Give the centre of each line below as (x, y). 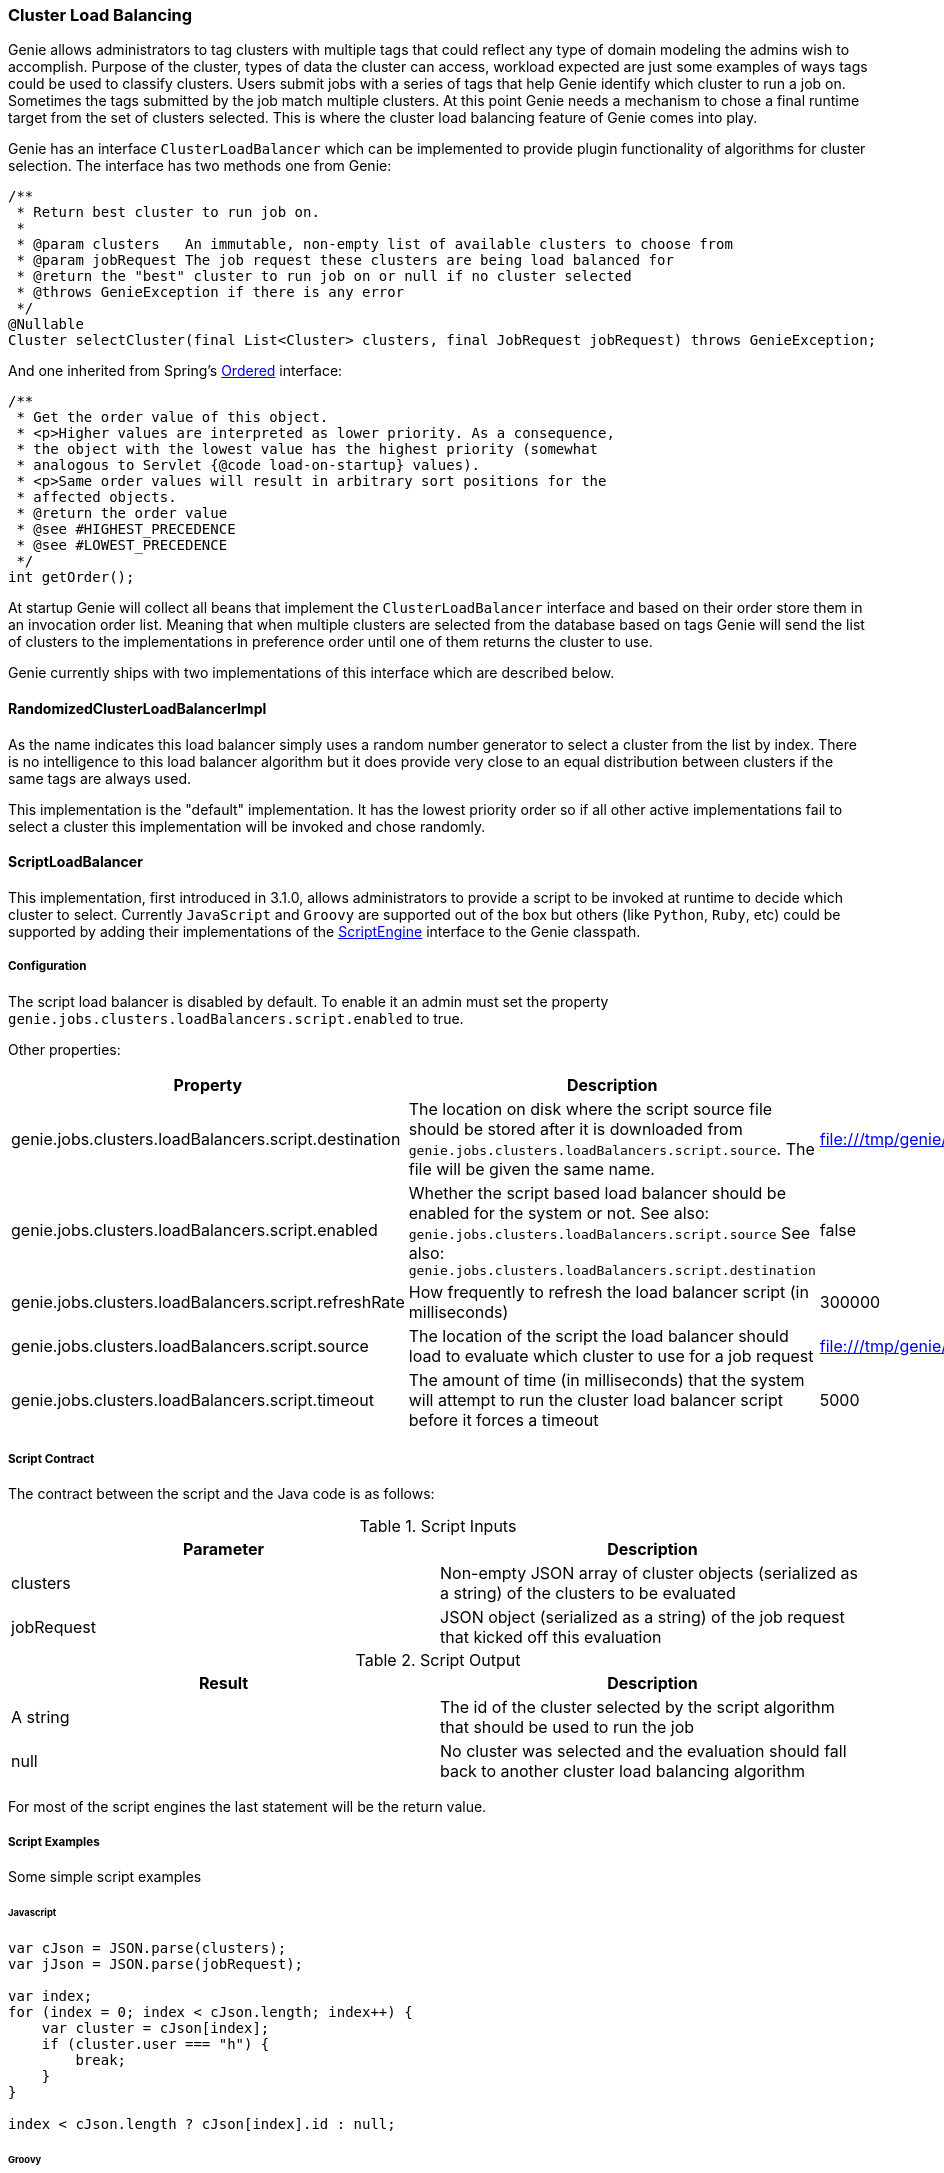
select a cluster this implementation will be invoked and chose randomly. (247, 826)
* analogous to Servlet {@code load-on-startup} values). (248, 465)
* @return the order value (122, 513)
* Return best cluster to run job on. (168, 212)
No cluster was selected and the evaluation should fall (643, 1751)
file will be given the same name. (531, 1168)
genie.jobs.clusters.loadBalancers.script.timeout (192, 1399)
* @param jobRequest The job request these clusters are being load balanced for (345, 260)
